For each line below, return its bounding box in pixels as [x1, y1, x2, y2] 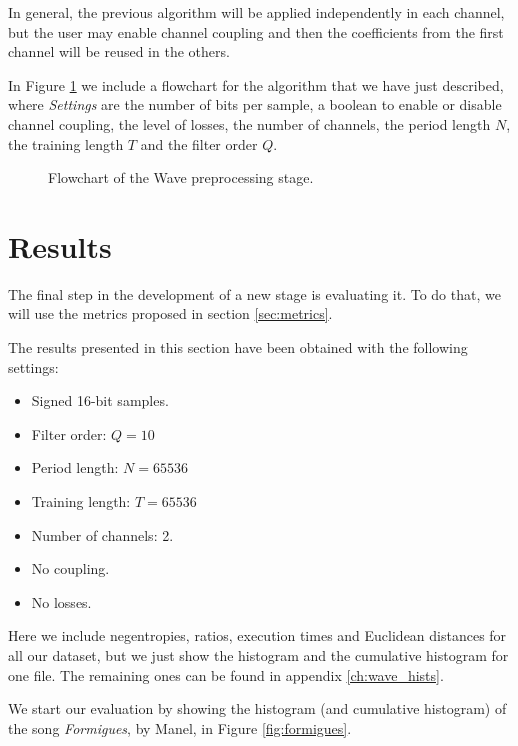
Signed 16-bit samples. [31, 390, 169, 411]
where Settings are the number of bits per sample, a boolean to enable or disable [8, 94, 502, 115]
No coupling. [31, 558, 110, 579]
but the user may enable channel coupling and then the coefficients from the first [8, 21, 504, 42]
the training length [8, 133, 124, 154]
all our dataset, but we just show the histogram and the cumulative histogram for [8, 645, 509, 665]
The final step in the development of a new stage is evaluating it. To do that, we [8, 283, 501, 304]
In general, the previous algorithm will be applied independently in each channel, [8, 2, 505, 22]
